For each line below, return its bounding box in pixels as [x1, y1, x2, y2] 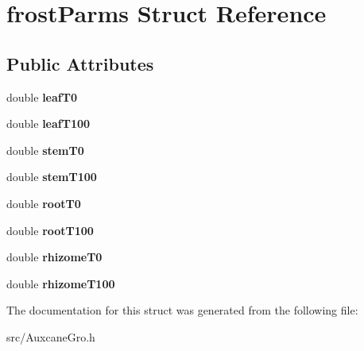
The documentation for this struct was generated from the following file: [6, 302, 358, 318]
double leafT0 [6, 88, 77, 105]
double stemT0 [6, 141, 84, 158]
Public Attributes [6, 51, 154, 75]
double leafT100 [6, 115, 91, 132]
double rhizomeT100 [6, 275, 115, 291]
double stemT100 [6, 168, 97, 185]
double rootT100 [6, 222, 94, 238]
